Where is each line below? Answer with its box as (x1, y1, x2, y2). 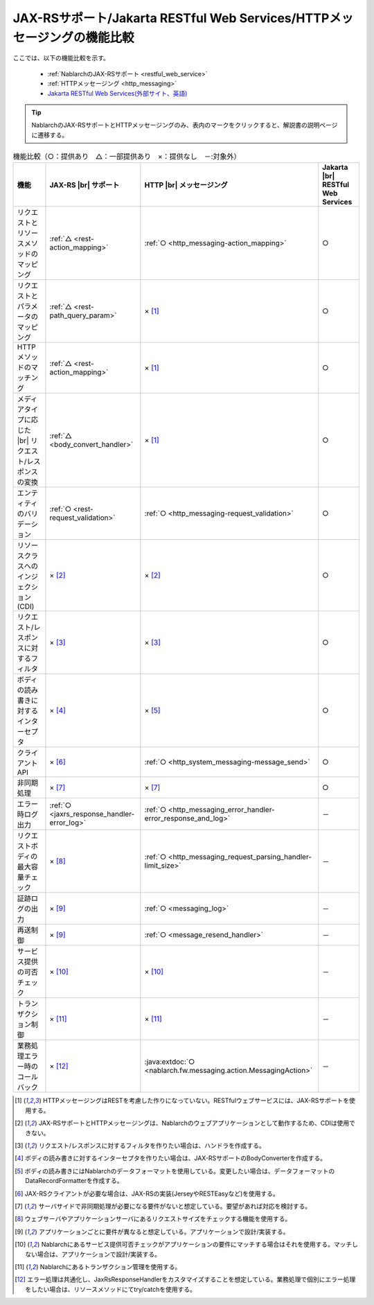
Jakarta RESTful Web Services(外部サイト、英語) (47, 89, 188, 97)
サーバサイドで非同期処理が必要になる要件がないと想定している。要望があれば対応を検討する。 (38, 1202, 312, 1210)
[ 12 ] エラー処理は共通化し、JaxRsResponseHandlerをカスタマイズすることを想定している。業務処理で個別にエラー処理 (15, 1275, 356, 1284)
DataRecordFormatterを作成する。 (25, 1177, 123, 1185)
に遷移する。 (31, 130, 69, 139)
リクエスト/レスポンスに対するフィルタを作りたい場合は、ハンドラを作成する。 (38, 1141, 266, 1150)
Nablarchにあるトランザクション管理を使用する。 (39, 1262, 181, 1271)
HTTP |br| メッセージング (144, 180, 228, 190)
